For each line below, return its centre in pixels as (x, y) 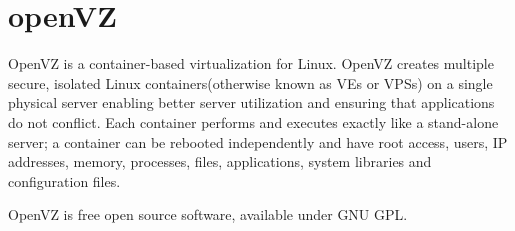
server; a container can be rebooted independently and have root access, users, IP (258, 141)
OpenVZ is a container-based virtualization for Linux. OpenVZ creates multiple (251, 63)
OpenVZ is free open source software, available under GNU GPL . (208, 214)
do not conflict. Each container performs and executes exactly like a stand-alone (253, 121)
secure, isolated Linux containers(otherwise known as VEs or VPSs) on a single (250, 82)
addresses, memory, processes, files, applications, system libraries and (220, 161)
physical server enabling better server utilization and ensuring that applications (251, 102)
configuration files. (64, 180)
